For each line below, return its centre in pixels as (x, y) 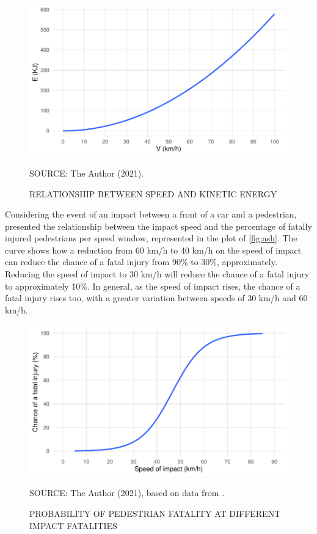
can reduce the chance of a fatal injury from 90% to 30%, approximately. (141, 262)
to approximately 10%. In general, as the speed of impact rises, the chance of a (153, 286)
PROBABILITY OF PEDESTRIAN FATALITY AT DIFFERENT (155, 513)
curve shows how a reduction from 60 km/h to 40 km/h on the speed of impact (153, 250)
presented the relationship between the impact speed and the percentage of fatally (158, 226)
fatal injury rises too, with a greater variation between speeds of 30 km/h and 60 (156, 298)
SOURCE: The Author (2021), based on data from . (127, 493)
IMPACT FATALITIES (73, 525)
